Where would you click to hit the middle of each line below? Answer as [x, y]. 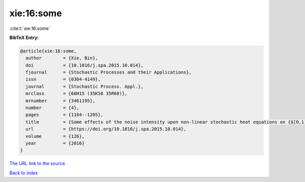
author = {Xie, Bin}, [62, 58]
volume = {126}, [55, 136]
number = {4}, [53, 108]
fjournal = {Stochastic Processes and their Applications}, [109, 72]
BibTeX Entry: [24, 38]
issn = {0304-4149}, [63, 79]
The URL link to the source [37, 163]
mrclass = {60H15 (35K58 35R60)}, [77, 94]
